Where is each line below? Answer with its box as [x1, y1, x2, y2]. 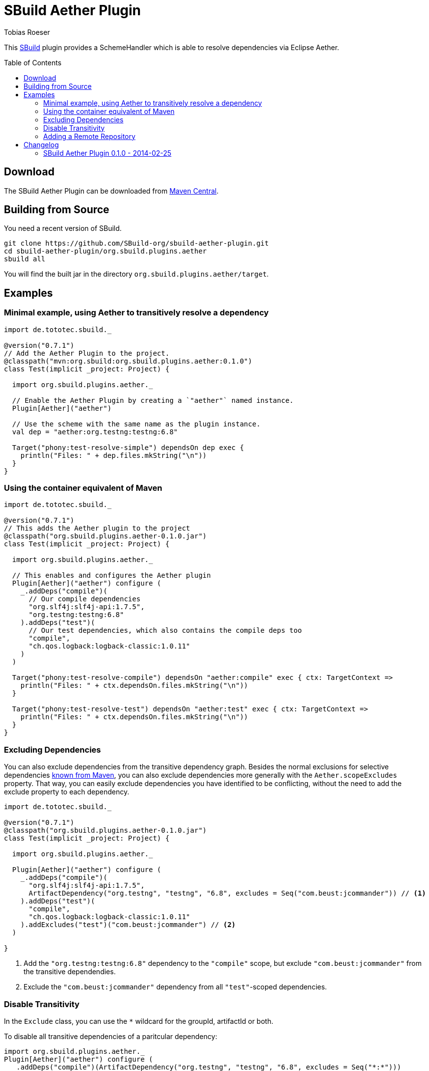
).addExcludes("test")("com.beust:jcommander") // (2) [20, 921, 236, 929]
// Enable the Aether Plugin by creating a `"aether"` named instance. [12, 396, 294, 404]
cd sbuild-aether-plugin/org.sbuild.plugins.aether [4, 247, 207, 255]
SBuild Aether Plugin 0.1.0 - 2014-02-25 [43, 148, 172, 157]
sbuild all [4, 255, 46, 263]
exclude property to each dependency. [4, 788, 130, 796]
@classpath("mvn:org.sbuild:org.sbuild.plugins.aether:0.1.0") [4, 357, 252, 365]
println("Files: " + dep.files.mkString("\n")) [20, 451, 207, 459]
